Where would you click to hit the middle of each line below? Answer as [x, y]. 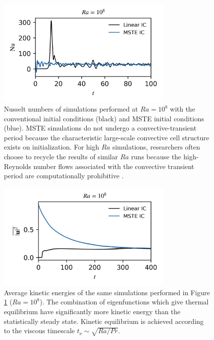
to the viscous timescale [39, 331]
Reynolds [18, 166]
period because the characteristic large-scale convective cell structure [107, 137]
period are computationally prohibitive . [64, 176]
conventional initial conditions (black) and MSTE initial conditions [104, 118]
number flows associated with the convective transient [114, 166]
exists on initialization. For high [52, 147]
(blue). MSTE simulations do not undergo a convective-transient [100, 128]
